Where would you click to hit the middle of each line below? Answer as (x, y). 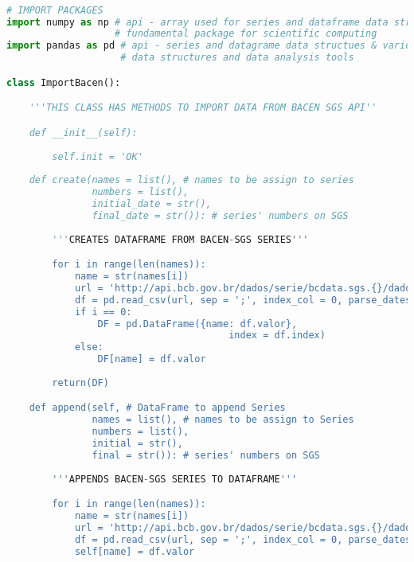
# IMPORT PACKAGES (55, 10)
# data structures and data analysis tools (237, 58)
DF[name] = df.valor (152, 359)
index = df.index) (277, 336)
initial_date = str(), (152, 204)
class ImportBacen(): (64, 82)
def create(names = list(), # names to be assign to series (191, 180)
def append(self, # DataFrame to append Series (157, 408)
